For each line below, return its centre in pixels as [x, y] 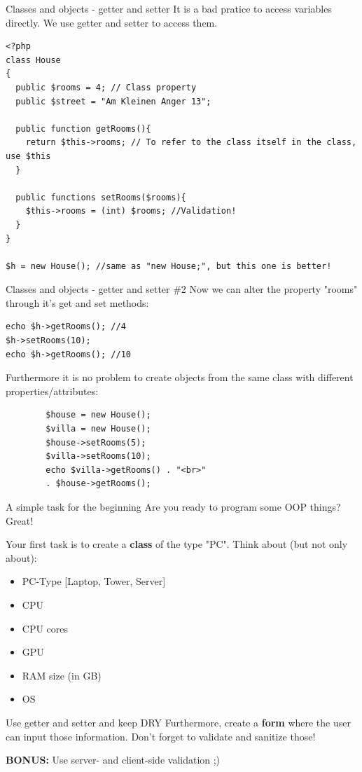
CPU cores [45, 628]
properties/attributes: [52, 391]
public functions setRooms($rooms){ [101, 197]
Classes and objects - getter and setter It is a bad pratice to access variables [169, 8]
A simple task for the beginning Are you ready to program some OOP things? [173, 506]
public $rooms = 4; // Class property [106, 87]
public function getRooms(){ [83, 129]
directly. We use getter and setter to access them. [112, 22]
